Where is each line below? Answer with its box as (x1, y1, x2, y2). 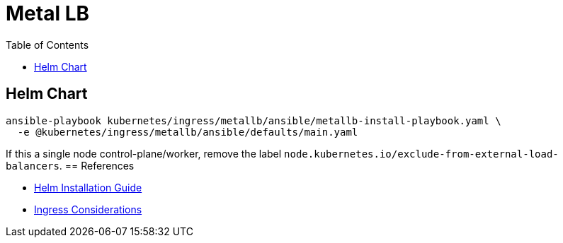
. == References (59, 159, 135, 172)
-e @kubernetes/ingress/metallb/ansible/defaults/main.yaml (17, 126, 358, 138)
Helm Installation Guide (34, 181, 142, 194)
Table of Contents (6, 38, 89, 51)
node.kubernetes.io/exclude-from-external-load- (284, 148, 559, 160)
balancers (6, 160, 59, 172)
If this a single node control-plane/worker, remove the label (6, 147, 282, 160)
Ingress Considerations (34, 203, 142, 215)
